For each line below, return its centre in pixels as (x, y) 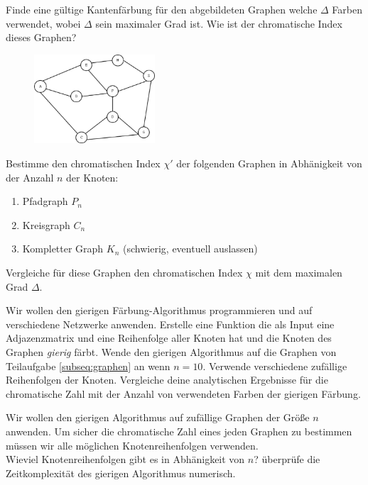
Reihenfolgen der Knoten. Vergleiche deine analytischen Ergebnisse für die (167, 380)
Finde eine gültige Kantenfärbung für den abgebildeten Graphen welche (162, 9)
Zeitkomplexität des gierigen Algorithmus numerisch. (121, 473)
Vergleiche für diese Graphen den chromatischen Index (124, 273)
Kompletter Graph (63, 249)
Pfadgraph (45, 201)
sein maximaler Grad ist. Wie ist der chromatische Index (219, 23)
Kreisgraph (46, 224)
